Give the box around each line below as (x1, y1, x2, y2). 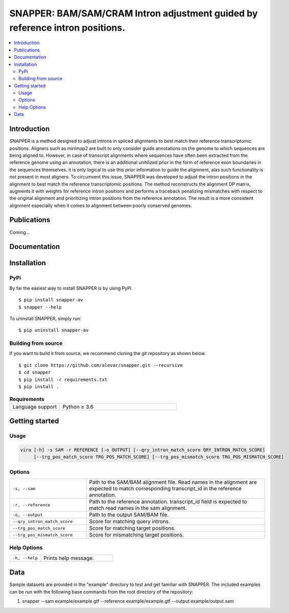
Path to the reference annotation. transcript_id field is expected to (89, 498, 247, 505)
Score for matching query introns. (89, 518, 171, 525)
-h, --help (12, 555, 38, 561)
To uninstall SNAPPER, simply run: (9, 315, 82, 321)
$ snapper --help (18, 304, 62, 310)
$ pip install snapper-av (18, 297, 84, 303)
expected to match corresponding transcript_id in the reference (89, 485, 242, 492)
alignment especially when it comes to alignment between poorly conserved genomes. (9, 202, 192, 208)
